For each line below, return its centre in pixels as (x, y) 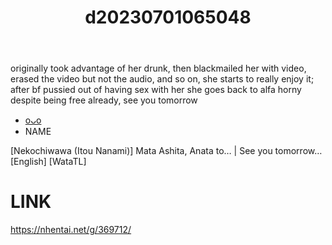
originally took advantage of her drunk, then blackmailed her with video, (158, 68)
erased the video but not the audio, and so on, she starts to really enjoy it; (162, 79)
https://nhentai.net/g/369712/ (71, 230)
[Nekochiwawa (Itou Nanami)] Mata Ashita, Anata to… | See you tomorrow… (166, 151)
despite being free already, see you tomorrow (104, 100)
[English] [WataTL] (48, 162)
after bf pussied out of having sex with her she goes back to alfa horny (156, 90)
